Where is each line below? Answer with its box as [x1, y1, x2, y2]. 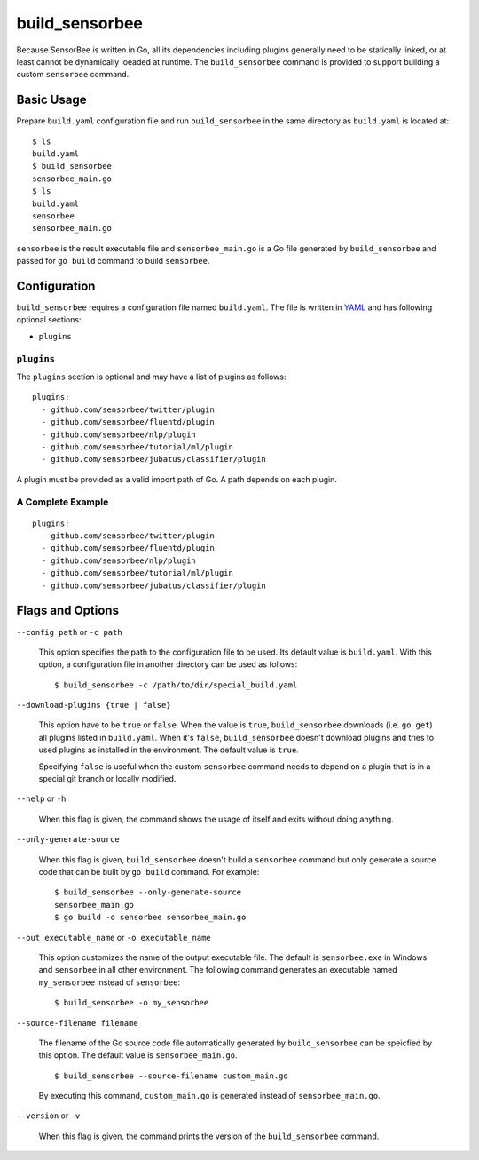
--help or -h [16, 793, 67, 804]
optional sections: [16, 314, 82, 325]
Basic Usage [16, 92, 87, 107]
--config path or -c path [16, 626, 123, 637]
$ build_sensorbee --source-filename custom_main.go [54, 1070, 288, 1081]
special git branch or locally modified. [38, 774, 177, 784]
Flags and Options [16, 603, 120, 618]
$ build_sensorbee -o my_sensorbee [54, 997, 209, 1008]
